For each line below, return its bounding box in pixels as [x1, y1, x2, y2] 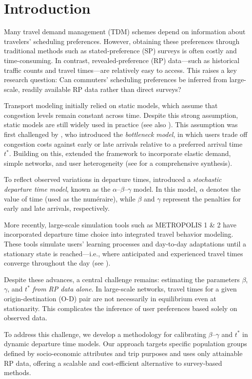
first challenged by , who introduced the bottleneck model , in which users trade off [4, 129, 248, 139]
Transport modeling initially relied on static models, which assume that [4, 100, 218, 111]
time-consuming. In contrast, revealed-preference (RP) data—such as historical [4, 55, 240, 65]
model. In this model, [133, 184, 197, 194]
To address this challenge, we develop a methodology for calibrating [4, 329, 206, 339]
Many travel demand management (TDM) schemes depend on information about [4, 26, 246, 37]
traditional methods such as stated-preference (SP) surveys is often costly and [4, 45, 237, 56]
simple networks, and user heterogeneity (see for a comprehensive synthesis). [4, 157, 233, 168]
